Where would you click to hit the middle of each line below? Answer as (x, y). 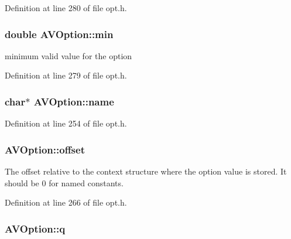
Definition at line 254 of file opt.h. (66, 123)
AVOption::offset (45, 149)
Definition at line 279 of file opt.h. (66, 75)
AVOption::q (35, 228)
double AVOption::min (59, 34)
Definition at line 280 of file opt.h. (66, 8)
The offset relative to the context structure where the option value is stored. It (146, 171)
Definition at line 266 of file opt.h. (66, 202)
